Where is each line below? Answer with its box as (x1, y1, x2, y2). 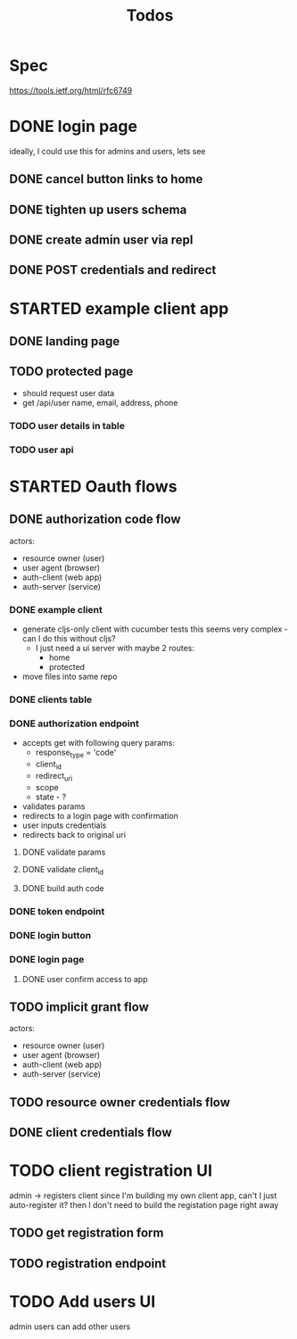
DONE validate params (21, 847, 106, 857)
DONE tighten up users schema (9, 202, 187, 217)
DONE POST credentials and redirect (9, 262, 217, 277)
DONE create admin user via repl (9, 233, 194, 248)
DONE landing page (9, 334, 120, 349)
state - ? (35, 791, 67, 802)
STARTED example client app (9, 298, 229, 318)
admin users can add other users (9, 1321, 131, 1332)
